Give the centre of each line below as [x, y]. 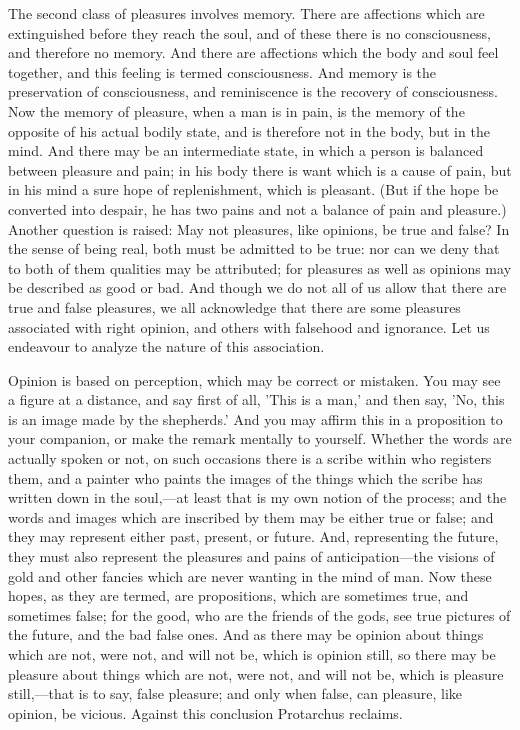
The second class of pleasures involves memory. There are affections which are [246, 13]
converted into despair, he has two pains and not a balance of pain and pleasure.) [257, 208]
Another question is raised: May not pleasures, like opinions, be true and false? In [259, 228]
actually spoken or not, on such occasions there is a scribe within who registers [250, 458]
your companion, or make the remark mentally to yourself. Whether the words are [260, 438]
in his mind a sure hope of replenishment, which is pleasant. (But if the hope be [253, 189]
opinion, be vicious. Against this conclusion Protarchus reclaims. [205, 712]
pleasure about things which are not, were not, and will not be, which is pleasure [256, 673]
